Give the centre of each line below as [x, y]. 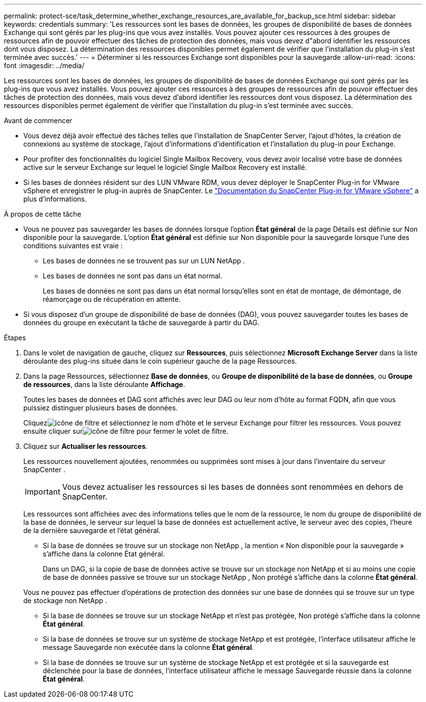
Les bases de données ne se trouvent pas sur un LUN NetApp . [144, 261]
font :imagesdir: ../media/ [44, 65]
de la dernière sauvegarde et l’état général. [92, 530]
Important [43, 492]
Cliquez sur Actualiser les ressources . [86, 446]
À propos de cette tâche [43, 214]
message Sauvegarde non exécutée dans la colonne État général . [149, 647]
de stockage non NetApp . [65, 600]
